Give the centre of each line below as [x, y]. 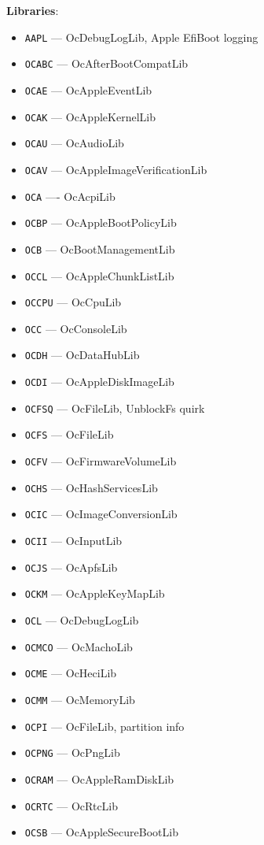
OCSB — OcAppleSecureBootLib [101, 832]
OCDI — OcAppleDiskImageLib [99, 382]
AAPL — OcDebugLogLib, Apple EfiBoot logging [141, 37]
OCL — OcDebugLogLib [82, 620]
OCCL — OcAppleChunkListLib [99, 275]
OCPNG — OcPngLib [72, 752]
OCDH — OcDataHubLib [82, 355]
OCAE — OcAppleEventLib [88, 89]
